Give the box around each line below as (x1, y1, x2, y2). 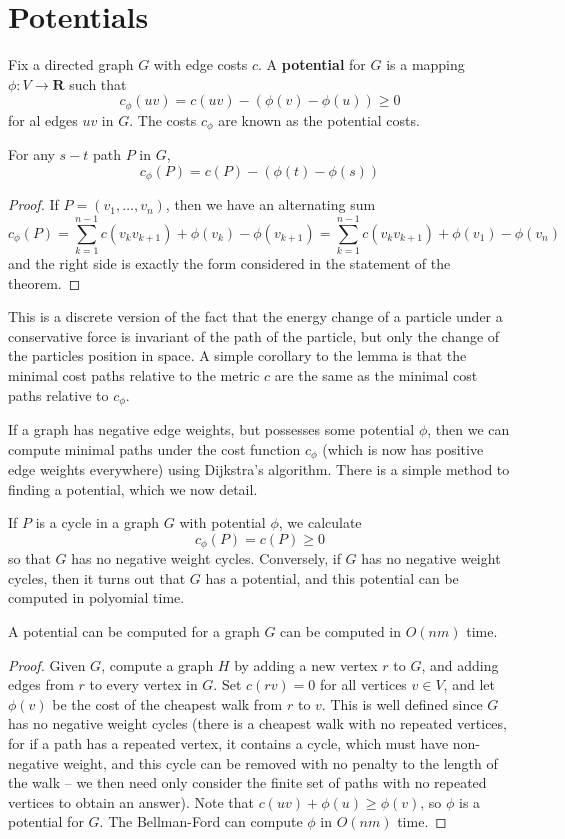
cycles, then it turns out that (8, 567, 186, 588)
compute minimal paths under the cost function (8, 438, 301, 459)
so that (8, 548, 51, 569)
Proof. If (8, 194, 59, 215)
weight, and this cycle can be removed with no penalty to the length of (63, 752, 498, 773)
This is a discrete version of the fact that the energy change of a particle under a (8, 306, 503, 327)
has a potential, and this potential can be (205, 567, 459, 588)
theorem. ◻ (8, 272, 81, 293)
